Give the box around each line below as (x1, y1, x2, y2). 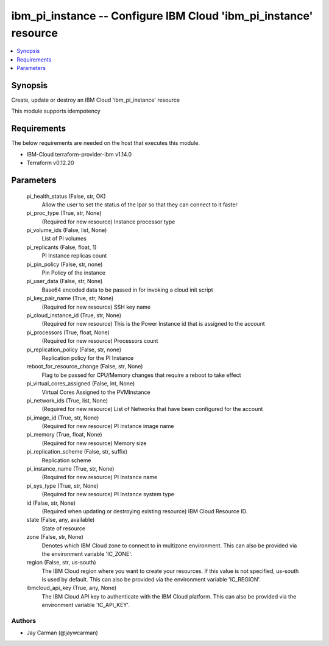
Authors (11, 617, 37, 625)
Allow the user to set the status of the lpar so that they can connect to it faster (41, 201, 238, 208)
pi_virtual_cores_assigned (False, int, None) (26, 380, 135, 387)
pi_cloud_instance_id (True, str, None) (26, 311, 122, 319)
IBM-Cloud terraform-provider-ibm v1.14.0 (26, 150, 132, 158)
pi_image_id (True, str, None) (26, 414, 99, 421)
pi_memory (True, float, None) (26, 431, 103, 438)
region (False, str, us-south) (26, 559, 97, 566)
